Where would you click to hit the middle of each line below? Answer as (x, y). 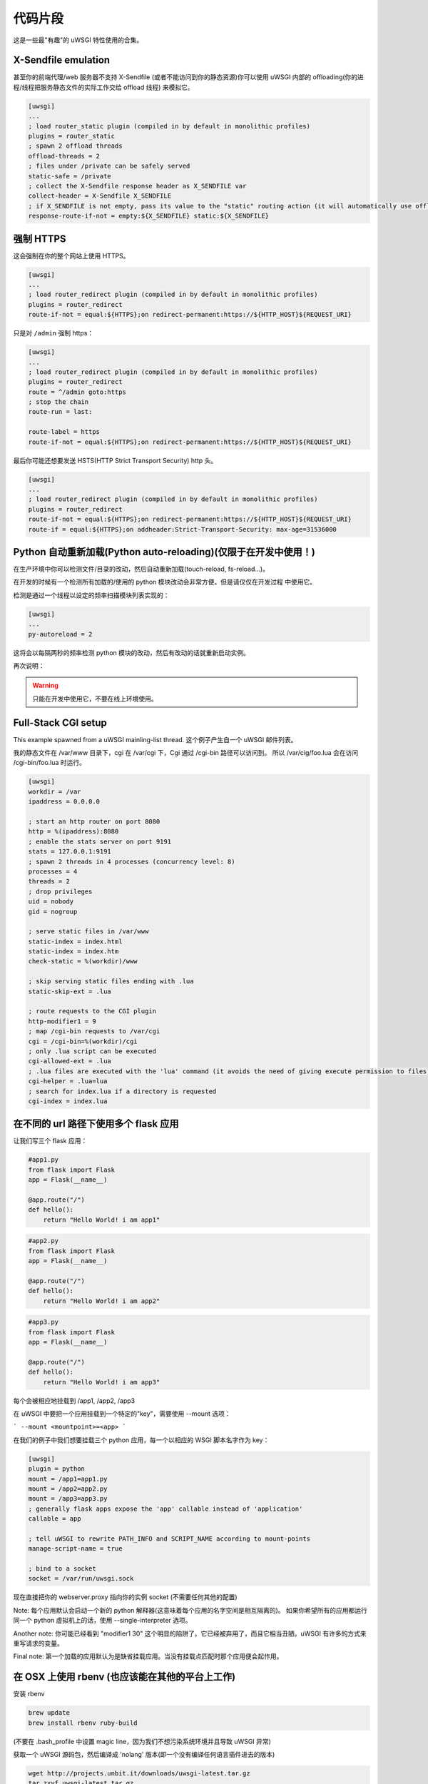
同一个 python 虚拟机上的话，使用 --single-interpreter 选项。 (102, 1621)
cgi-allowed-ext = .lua (70, 1061)
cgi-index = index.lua (68, 1101)
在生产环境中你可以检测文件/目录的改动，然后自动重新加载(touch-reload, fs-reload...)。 (141, 569)
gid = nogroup (53, 911)
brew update (49, 1713)
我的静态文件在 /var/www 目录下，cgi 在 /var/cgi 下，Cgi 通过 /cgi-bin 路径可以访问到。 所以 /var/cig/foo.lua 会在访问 (186, 753)
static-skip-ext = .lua (70, 991)
